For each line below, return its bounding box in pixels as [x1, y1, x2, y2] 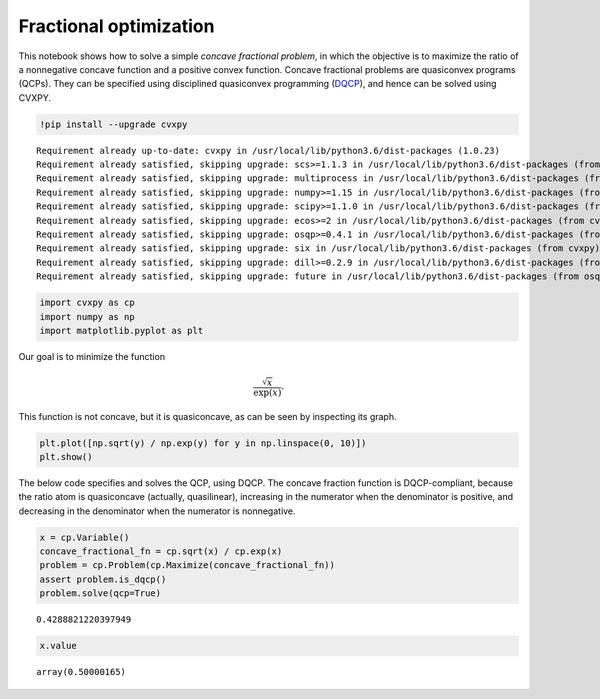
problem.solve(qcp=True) [39, 588, 162, 599]
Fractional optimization [18, 15, 215, 37]
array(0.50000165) [36, 666, 127, 678]
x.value [39, 640, 77, 652]
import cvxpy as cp [39, 297, 135, 309]
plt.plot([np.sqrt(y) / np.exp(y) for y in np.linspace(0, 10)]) [39, 437, 367, 449]
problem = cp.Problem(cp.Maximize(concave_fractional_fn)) [39, 560, 335, 571]
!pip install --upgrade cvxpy [39, 118, 188, 130]
